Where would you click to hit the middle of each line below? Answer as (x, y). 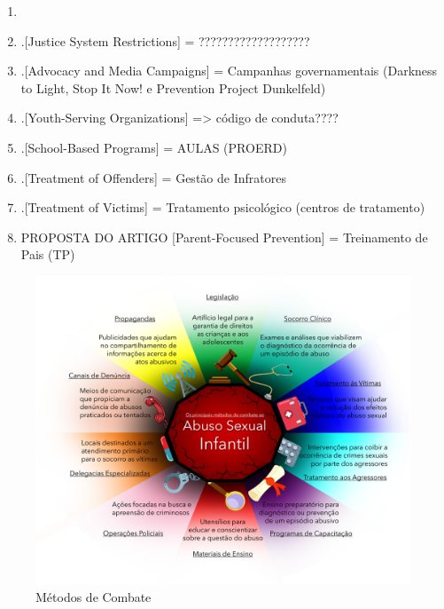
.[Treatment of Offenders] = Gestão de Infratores (153, 177)
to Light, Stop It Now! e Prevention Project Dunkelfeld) (173, 87)
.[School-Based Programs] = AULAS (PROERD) (154, 147)
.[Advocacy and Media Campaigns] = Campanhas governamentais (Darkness (229, 71)
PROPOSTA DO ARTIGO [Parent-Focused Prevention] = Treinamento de (224, 237)
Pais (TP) (48, 254)
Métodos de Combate (93, 597)
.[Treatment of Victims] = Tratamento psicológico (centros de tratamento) (223, 207)
